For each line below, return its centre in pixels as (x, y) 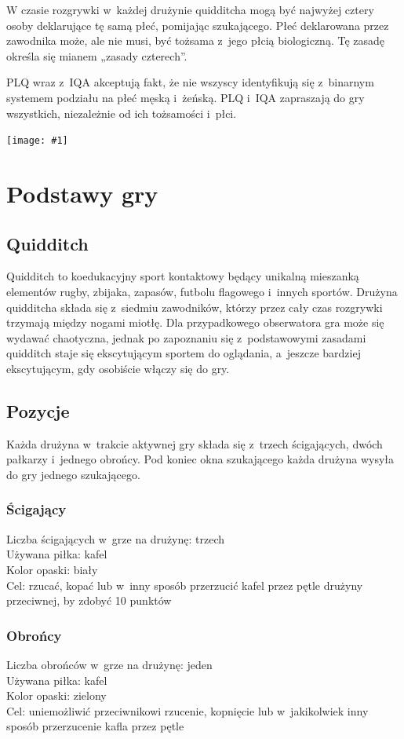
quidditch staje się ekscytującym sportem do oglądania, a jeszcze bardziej (184, 353)
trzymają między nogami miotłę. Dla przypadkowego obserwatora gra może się (195, 322)
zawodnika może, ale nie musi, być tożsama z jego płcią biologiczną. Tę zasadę (196, 40)
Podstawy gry (82, 193)
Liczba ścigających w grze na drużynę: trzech (116, 538)
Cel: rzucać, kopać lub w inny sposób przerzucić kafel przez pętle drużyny (185, 585)
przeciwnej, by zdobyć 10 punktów (89, 600)
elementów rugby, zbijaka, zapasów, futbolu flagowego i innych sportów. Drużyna (202, 291)
